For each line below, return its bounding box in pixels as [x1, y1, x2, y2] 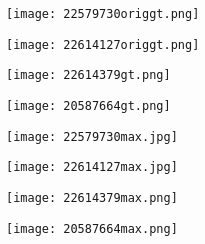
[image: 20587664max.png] [6, 221, 178, 236]
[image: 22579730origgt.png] [6, 7, 200, 21]
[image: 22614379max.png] [6, 190, 178, 205]
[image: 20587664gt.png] [6, 98, 171, 113]
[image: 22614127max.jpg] [6, 160, 178, 175]
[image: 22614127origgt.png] [6, 37, 200, 52]
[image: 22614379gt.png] [6, 68, 171, 83]
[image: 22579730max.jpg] [6, 129, 178, 144]
